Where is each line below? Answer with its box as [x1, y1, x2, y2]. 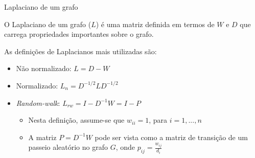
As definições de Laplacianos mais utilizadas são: [4, 46, 157, 56]
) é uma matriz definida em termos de [96, 18, 215, 29]
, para [149, 115, 168, 125]
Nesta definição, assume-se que [28, 115, 125, 125]
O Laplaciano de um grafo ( [4, 18, 91, 29]
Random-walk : [16, 97, 60, 108]
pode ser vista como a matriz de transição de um [95, 131, 248, 142]
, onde [115, 142, 135, 152]
